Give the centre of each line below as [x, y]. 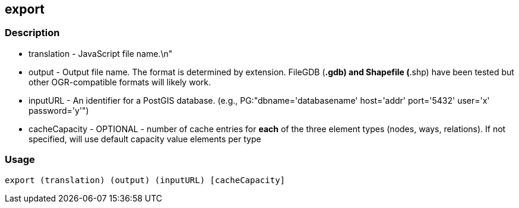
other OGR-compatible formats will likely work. [120, 82]
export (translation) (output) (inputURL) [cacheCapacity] [145, 180]
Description [32, 33]
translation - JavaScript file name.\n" [101, 53]
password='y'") [59, 110]
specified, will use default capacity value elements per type [145, 139]
